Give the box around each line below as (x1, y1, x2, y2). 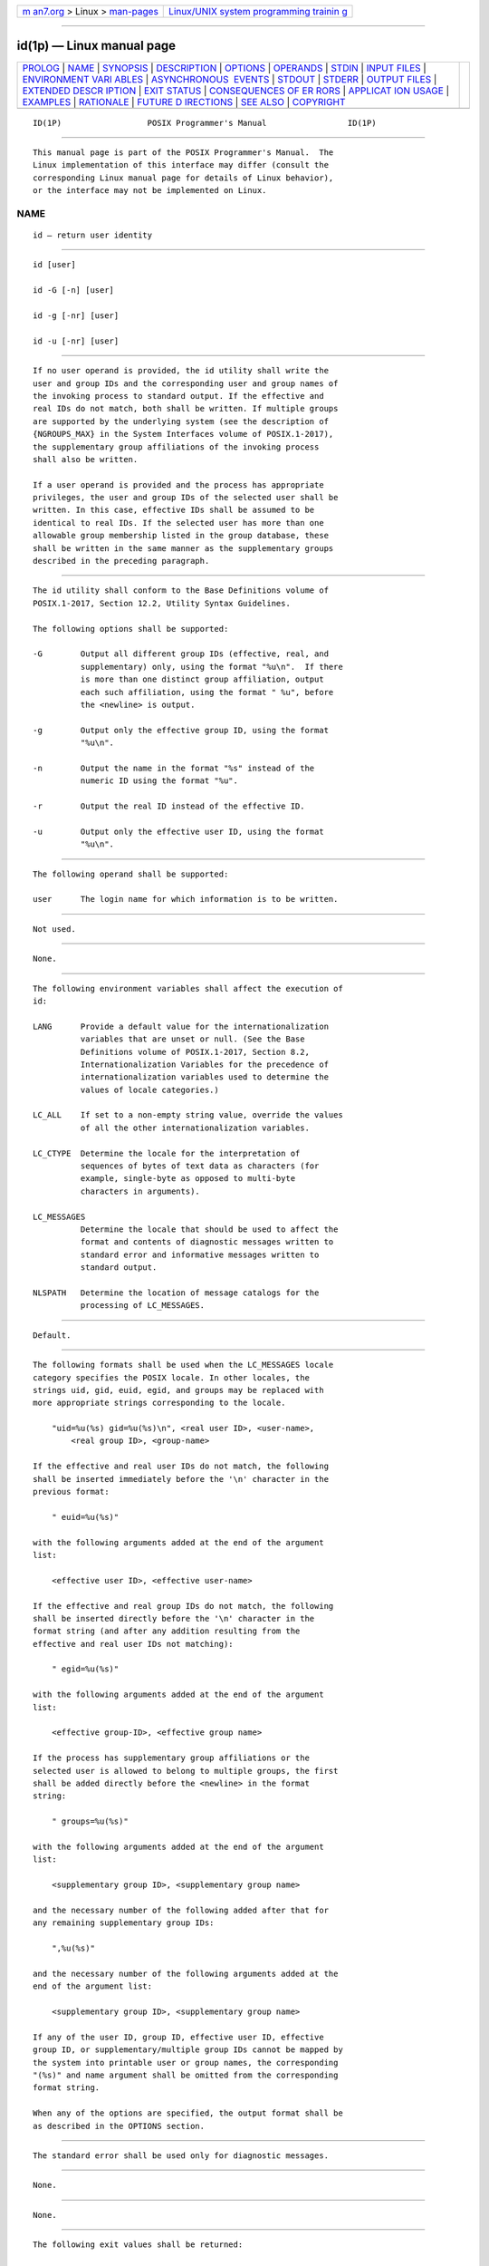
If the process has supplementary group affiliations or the (33, 1753, 310, 1763)
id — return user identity (33, 230, 153, 240)
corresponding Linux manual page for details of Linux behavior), (33, 172, 334, 183)
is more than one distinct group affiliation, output (80, 674, 325, 684)
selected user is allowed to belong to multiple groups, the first (33, 1766, 339, 1776)
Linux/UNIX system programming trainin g (168, 5, 348, 17)
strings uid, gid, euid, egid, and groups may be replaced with (33, 1385, 325, 1395)
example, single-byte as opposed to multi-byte (80, 1174, 296, 1184)
